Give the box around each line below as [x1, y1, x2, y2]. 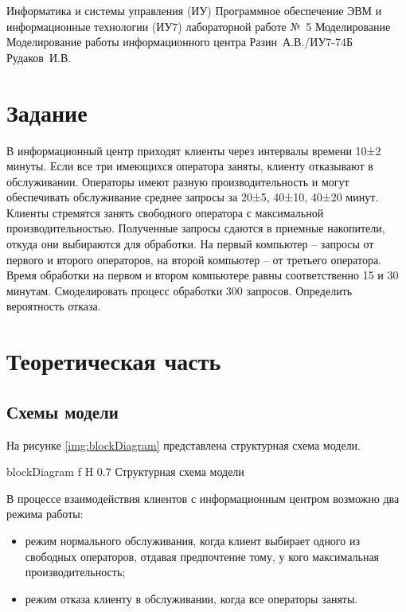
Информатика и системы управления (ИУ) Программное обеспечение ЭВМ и [6, 2, 382, 18]
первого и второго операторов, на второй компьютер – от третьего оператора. [6, 251, 382, 267]
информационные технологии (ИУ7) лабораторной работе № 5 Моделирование [6, 18, 391, 34]
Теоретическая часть [6, 345, 221, 377]
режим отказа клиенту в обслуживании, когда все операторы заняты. [25, 590, 358, 606]
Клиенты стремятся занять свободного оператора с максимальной [6, 204, 324, 220]
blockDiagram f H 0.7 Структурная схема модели [6, 463, 244, 480]
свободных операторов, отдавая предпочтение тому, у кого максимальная [25, 548, 380, 564]
